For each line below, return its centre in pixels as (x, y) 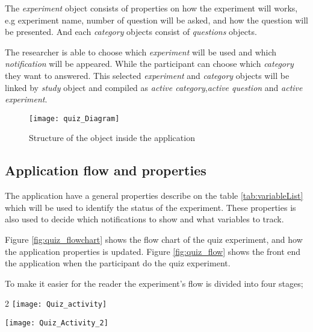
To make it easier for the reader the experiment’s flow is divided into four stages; (154, 283)
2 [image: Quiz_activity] (56, 303)
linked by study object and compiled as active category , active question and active (154, 87)
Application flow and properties (106, 170)
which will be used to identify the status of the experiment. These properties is (150, 207)
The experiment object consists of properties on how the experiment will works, (151, 8)
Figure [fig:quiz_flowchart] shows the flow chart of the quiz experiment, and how (154, 239)
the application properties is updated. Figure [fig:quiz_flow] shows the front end (153, 251)
